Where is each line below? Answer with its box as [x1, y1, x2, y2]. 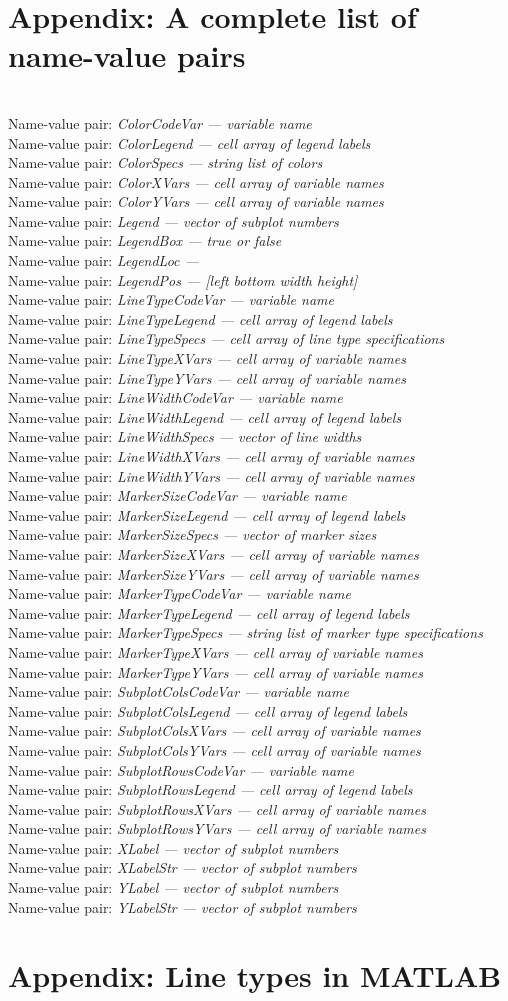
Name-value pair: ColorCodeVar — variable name [8, 112, 312, 133]
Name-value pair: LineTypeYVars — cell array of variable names [8, 367, 406, 388]
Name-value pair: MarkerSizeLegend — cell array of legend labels [8, 504, 406, 525]
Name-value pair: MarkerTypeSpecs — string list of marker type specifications [8, 622, 483, 643]
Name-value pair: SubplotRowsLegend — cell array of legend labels [8, 779, 413, 800]
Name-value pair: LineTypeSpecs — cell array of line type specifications [8, 328, 445, 349]
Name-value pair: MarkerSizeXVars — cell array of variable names [8, 543, 419, 564]
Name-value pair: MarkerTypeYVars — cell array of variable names [8, 661, 423, 682]
